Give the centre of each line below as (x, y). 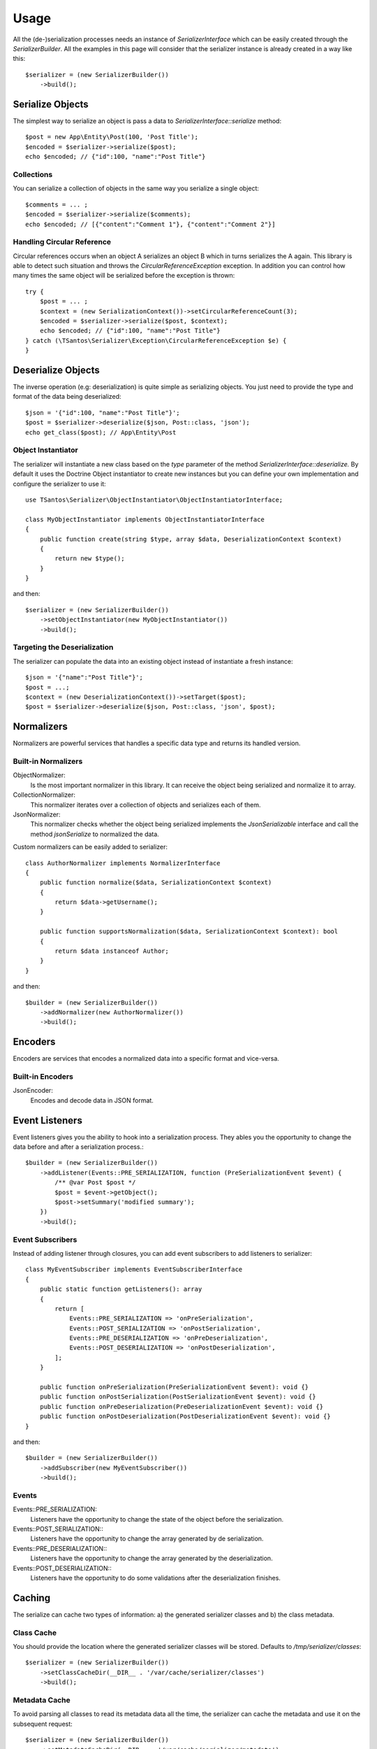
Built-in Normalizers (48, 761)
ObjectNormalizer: (39, 775)
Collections (33, 174)
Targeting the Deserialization (63, 647)
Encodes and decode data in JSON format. (92, 1100)
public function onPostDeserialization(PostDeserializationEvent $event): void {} (185, 1416)
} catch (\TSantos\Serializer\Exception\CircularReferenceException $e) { (156, 340)
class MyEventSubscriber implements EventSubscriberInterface (134, 1269)
